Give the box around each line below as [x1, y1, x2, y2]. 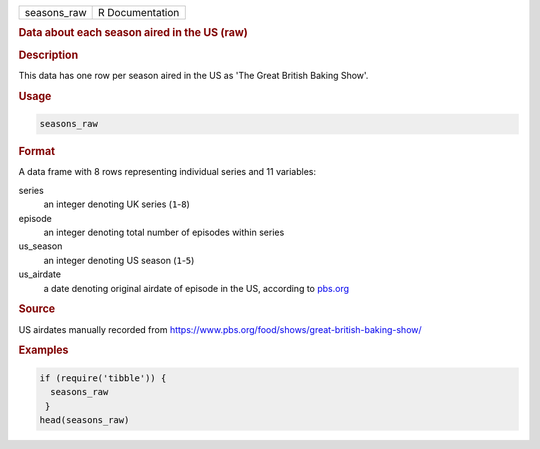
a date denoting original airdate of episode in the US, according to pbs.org [43, 282, 350, 294]
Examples [18, 343, 69, 357]
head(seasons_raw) [39, 415, 130, 426]
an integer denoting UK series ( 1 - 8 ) [43, 198, 190, 210]
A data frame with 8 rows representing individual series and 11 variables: [18, 166, 317, 178]
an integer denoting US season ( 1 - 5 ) [43, 254, 195, 266]
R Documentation [98, 6, 180, 19]
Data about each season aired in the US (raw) [18, 26, 249, 40]
